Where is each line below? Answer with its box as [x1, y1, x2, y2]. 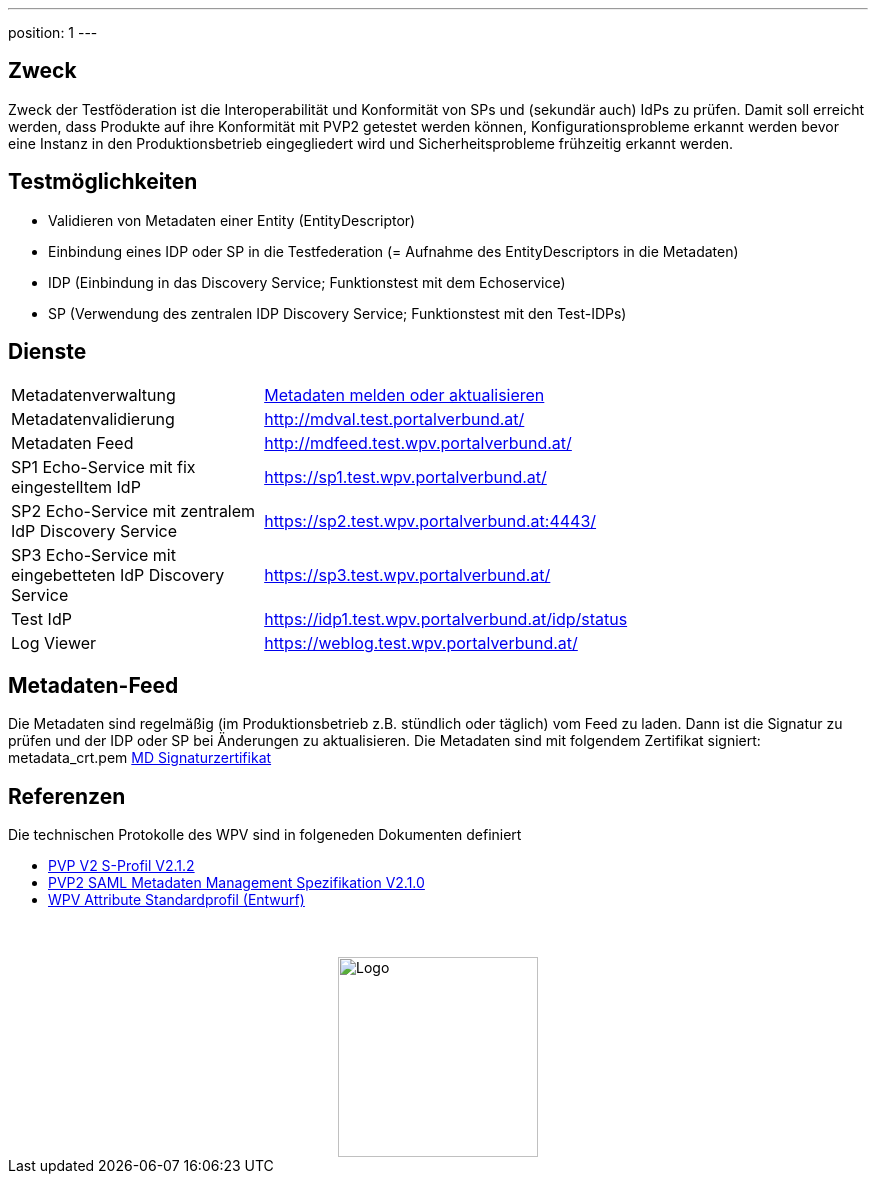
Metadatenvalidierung [11, 408, 175, 429]
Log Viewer [11, 632, 97, 653]
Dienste [8, 339, 87, 365]
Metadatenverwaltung [11, 384, 176, 405]
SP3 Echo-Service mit [11, 544, 176, 565]
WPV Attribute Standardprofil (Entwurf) [48, 891, 305, 909]
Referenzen [8, 783, 126, 809]
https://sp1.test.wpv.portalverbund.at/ [264, 466, 547, 487]
